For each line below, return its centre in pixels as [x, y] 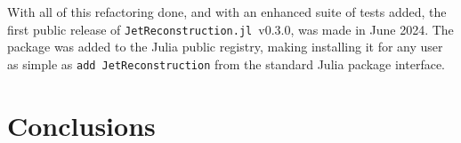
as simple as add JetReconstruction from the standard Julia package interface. [226, 64]
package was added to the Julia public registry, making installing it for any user [225, 47]
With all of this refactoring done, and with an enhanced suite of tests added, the [227, 12]
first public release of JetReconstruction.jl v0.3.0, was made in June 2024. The [230, 29]
